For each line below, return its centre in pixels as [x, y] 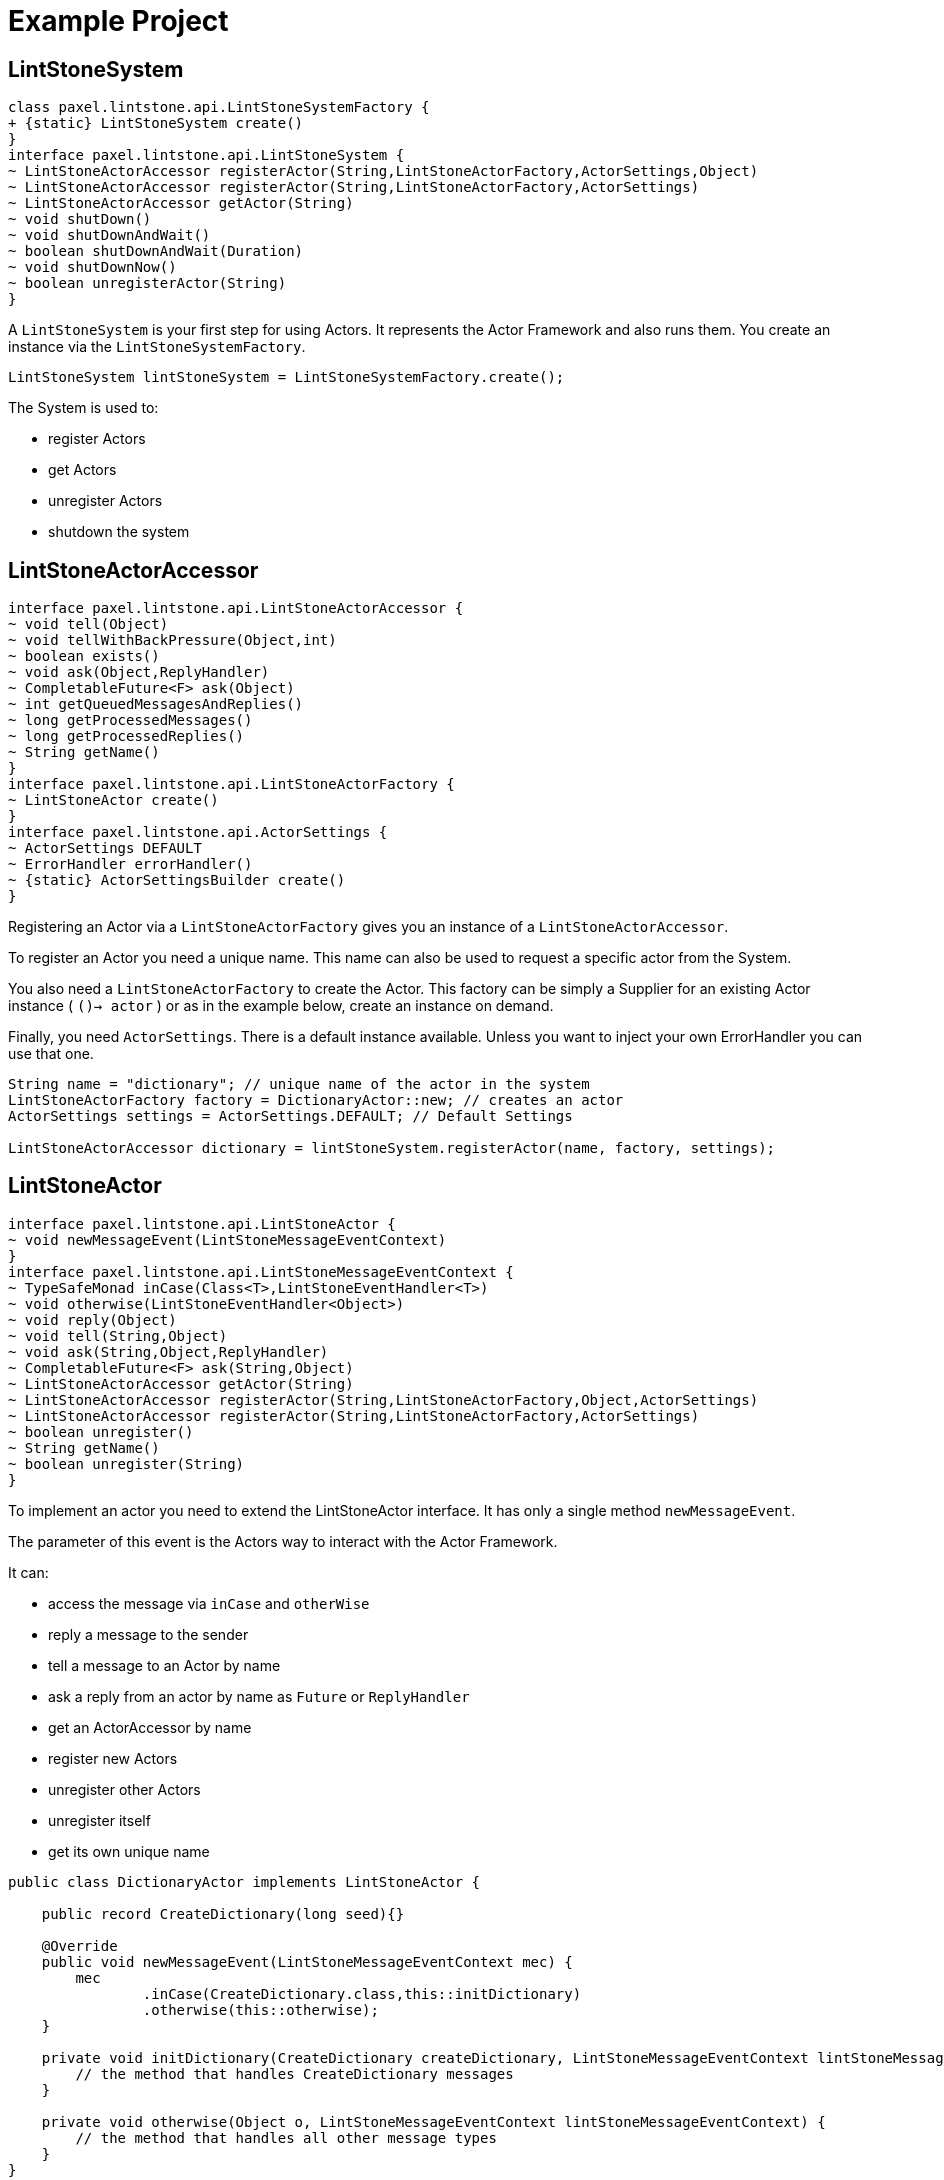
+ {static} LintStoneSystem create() [156, 123]
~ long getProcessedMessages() [130, 720]
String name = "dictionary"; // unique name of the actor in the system [299, 1084]
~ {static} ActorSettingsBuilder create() [177, 880]
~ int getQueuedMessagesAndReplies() [156, 704]
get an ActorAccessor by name [150, 1727]
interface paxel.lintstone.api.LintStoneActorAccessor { [236, 608]
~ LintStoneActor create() [113, 800]
